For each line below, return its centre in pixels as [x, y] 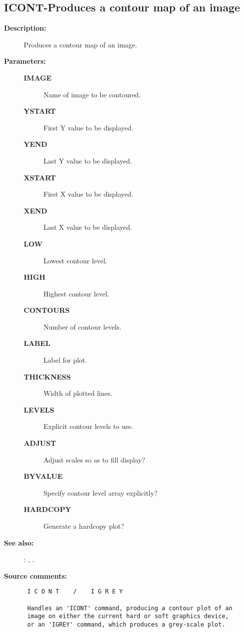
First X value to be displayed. [88, 194]
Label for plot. [65, 360]
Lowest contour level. [76, 260]
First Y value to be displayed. [88, 127]
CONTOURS [47, 310]
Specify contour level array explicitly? [101, 492]
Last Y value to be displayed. [88, 160]
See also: [19, 542]
